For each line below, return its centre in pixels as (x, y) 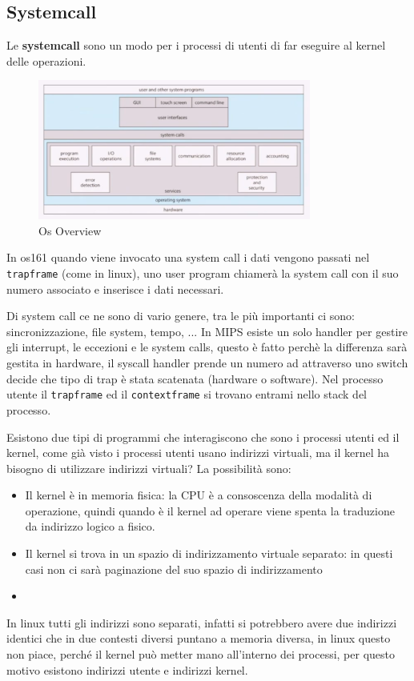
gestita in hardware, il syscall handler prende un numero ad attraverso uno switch (207, 363)
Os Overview (70, 230)
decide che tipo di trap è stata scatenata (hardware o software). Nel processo (195, 378)
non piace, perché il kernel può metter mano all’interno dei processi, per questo (201, 654)
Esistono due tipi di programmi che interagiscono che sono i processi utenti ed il (203, 437)
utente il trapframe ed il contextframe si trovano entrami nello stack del (187, 394)
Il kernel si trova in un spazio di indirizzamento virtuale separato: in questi (209, 553)
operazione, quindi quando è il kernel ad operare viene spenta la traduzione (210, 510)
